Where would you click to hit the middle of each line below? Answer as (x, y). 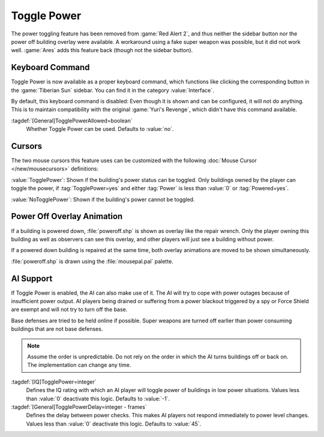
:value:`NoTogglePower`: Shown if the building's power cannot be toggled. (103, 199)
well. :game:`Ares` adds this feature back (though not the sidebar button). (102, 50)
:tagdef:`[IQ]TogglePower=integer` (54, 382)
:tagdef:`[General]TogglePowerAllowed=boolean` (72, 121)
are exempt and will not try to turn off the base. (69, 310)
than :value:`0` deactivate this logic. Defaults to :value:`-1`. (98, 399)
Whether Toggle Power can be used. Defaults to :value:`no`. (100, 129)
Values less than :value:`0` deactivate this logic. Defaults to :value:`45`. (114, 424)
